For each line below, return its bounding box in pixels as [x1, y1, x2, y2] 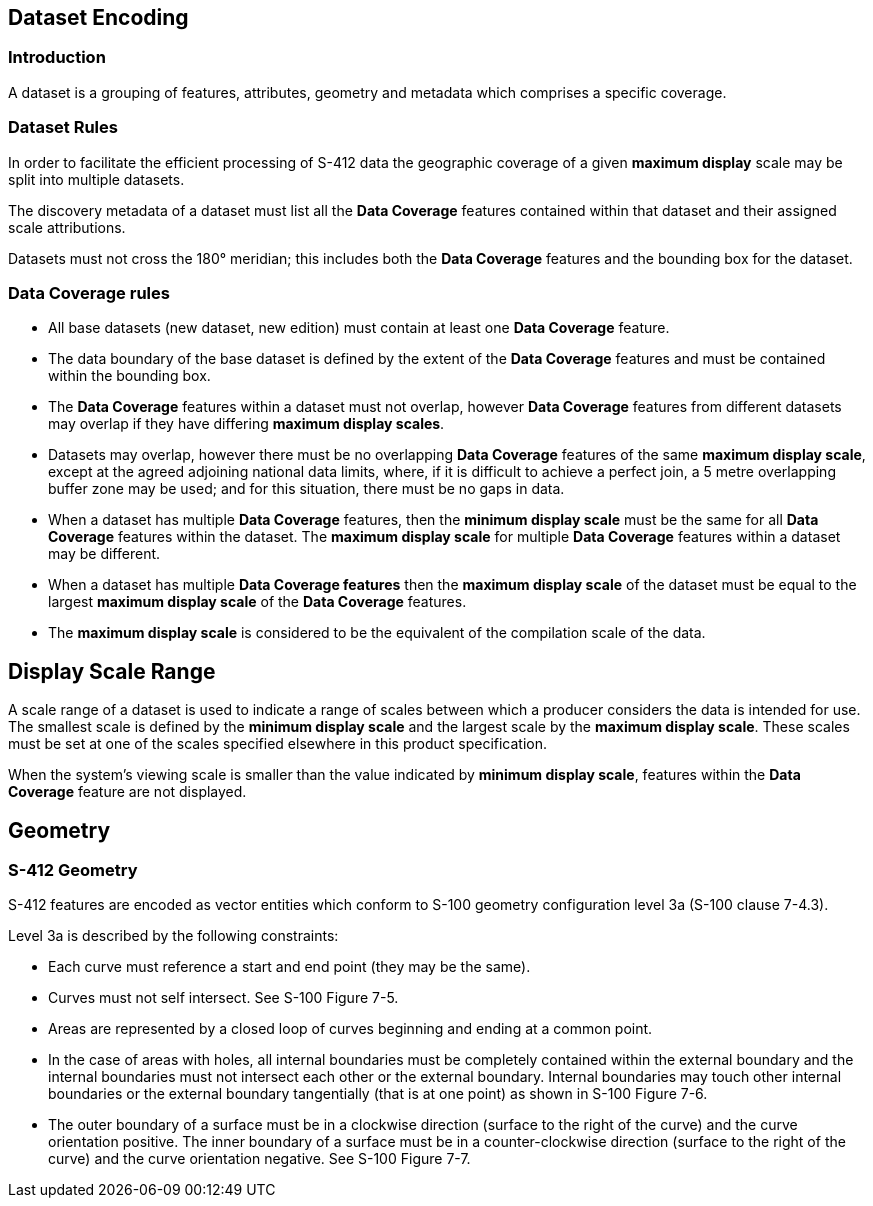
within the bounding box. [48, 367, 211, 385]
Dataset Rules [8, 117, 118, 138]
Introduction [8, 47, 106, 68]
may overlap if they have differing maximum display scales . [48, 415, 445, 433]
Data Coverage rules [8, 282, 170, 303]
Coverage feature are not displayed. [8, 783, 247, 801]
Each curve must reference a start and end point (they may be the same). [48, 958, 531, 976]
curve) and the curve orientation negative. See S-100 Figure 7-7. [48, 1150, 471, 1168]
